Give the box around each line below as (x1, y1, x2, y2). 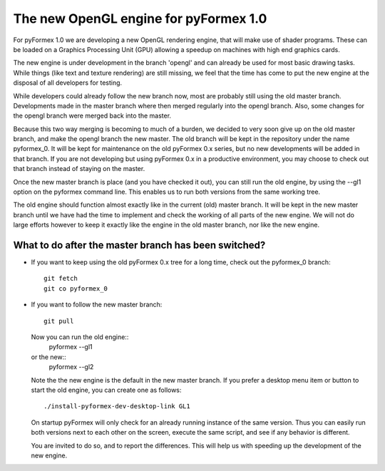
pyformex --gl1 (48, 343, 93, 351)
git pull (43, 317, 74, 325)
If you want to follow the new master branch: (31, 300, 163, 309)
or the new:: (31, 353, 67, 361)
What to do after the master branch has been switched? (13, 239, 266, 251)
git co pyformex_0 (43, 284, 108, 292)
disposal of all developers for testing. (13, 78, 123, 87)
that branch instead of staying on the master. (13, 165, 145, 173)
